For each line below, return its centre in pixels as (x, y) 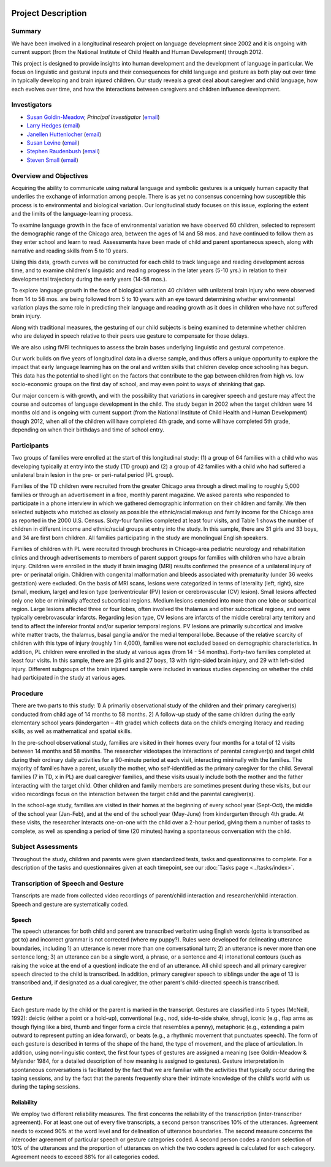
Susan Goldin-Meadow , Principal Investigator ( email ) (93, 117)
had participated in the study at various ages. (68, 678)
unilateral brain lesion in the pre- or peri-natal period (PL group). (93, 475)
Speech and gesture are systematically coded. (70, 904)
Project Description (49, 13)
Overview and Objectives (50, 176)
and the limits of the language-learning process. (72, 214)
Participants (30, 446)
